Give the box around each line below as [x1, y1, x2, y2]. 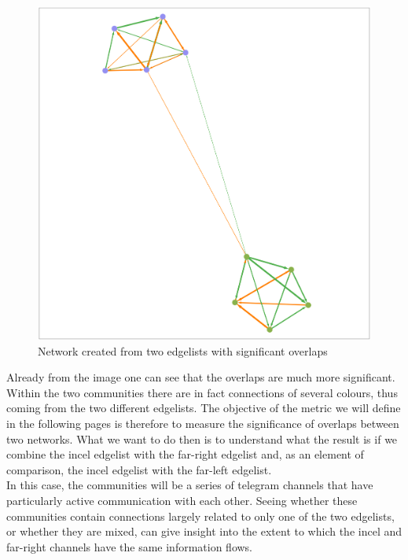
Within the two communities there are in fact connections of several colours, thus [6, 384, 398, 400]
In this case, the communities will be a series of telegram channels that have [6, 477, 373, 493]
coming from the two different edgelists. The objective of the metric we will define [6, 400, 401, 416]
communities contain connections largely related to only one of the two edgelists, [6, 507, 395, 524]
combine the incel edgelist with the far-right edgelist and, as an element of [6, 446, 364, 462]
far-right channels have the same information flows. [6, 538, 253, 554]
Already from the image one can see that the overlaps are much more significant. [6, 369, 395, 385]
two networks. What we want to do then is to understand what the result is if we [6, 430, 398, 447]
